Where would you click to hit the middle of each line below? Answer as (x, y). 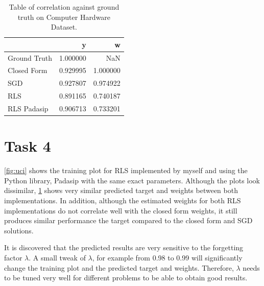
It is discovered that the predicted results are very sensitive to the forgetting (124, 247)
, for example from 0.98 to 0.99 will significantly (167, 257)
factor (13, 257)
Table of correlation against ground (64, 7)
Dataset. (64, 27)
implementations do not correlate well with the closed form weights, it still (121, 210)
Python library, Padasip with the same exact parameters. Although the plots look (132, 180)
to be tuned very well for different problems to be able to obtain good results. (126, 278)
